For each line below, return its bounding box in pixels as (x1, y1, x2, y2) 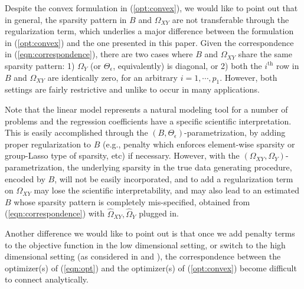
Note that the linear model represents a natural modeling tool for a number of (5, 103, 288, 115)
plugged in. (139, 207, 179, 219)
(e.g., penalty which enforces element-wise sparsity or (102, 137, 295, 150)
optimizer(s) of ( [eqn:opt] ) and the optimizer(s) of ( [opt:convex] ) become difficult (5, 261, 297, 274)
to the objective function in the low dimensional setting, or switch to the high (5, 238, 286, 251)
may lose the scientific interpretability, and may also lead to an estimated (34, 184, 300, 196)
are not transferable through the (172, 13, 289, 25)
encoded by (5, 172, 45, 185)
